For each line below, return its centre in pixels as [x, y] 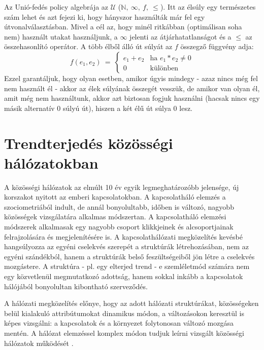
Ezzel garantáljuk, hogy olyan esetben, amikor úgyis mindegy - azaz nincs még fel [131, 78]
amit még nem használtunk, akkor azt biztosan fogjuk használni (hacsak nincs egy [132, 98]
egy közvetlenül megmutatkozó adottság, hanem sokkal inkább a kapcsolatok [124, 276]
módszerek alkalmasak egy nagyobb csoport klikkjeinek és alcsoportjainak [119, 227]
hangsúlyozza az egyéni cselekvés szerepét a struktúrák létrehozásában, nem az [126, 246]
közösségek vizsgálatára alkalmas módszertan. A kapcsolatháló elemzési [115, 217]
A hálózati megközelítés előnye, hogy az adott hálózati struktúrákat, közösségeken [131, 303]
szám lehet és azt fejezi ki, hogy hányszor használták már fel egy [105, 16]
